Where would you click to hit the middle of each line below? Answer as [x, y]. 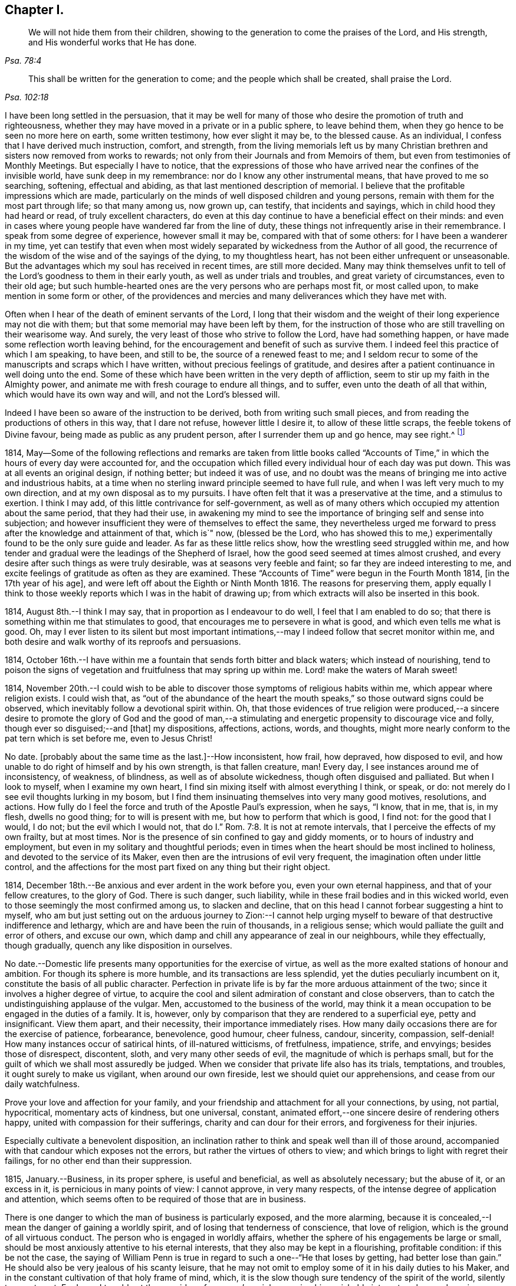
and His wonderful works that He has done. [113, 42]
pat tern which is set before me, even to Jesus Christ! [109, 739]
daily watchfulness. [42, 1084]
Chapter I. [34, 10]
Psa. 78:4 [23, 61]
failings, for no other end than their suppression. [98, 1161]
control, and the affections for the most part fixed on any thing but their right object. [167, 867]
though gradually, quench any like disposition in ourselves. [119, 946]
